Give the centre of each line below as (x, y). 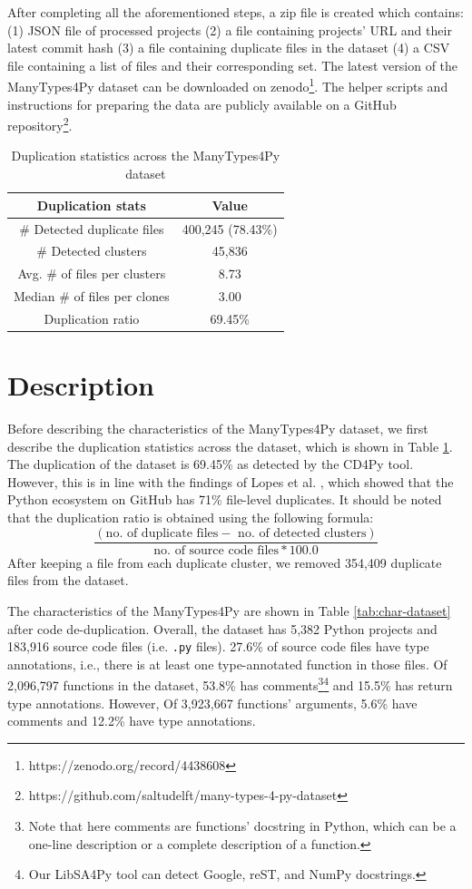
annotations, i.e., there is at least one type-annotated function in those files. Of (227, 664)
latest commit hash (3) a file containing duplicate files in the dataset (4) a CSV (229, 48)
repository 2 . (40, 124)
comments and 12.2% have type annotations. (132, 721)
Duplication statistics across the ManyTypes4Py (146, 156)
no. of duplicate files (162, 533)
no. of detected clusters (302, 533)
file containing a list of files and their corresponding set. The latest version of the (233, 65)
